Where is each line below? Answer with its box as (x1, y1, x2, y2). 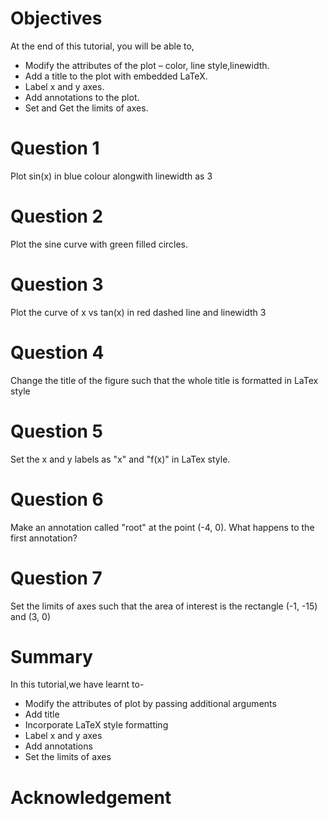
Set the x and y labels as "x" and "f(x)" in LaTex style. (10, 453, 231, 465)
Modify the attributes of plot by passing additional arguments (24, 698, 277, 710)
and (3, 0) (10, 610, 51, 622)
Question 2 (10, 205, 104, 228)
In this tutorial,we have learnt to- (10, 678, 145, 691)
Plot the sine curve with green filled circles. (10, 238, 189, 250)
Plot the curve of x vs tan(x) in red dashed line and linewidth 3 (10, 306, 267, 318)
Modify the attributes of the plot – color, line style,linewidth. (24, 59, 270, 71)
